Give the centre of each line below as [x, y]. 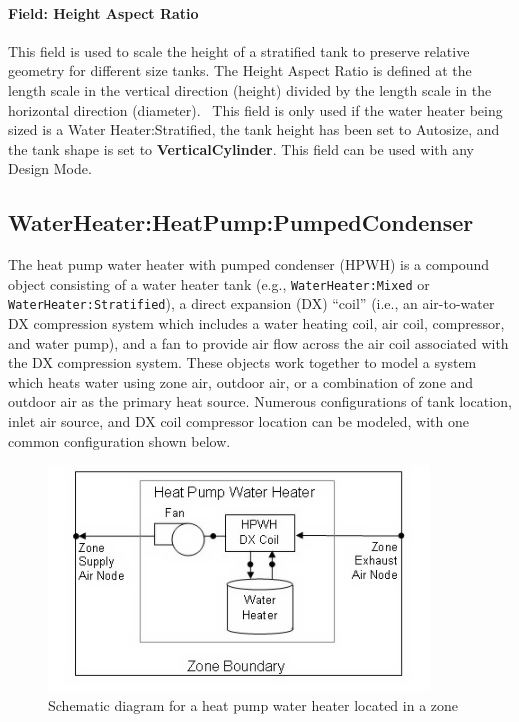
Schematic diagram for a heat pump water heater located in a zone [253, 705]
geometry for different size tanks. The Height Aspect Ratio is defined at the [240, 70]
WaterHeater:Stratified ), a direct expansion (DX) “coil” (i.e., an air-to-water [251, 303]
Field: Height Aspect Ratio [103, 12]
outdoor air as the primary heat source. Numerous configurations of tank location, [260, 401]
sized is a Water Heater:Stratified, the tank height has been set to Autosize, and [254, 129]
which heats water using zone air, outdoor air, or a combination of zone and [241, 381]
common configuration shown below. [119, 440]
